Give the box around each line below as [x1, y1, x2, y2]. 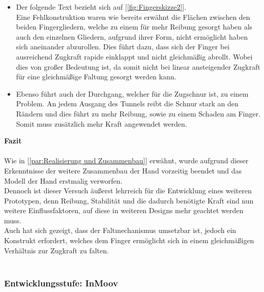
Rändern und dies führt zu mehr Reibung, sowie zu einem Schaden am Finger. [16, 108, 260, 119]
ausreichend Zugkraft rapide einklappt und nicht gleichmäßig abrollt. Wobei [16, 51, 253, 62]
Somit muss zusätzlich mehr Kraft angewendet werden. [16, 118, 187, 129]
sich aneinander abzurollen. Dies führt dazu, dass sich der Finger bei [16, 41, 230, 52]
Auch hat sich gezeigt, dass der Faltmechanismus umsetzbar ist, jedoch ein [4, 225, 237, 236]
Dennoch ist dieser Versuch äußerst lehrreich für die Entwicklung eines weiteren [4, 185, 252, 196]
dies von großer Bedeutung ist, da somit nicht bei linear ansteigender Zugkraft [16, 61, 260, 72]
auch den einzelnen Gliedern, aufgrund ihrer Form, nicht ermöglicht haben [16, 31, 248, 42]
